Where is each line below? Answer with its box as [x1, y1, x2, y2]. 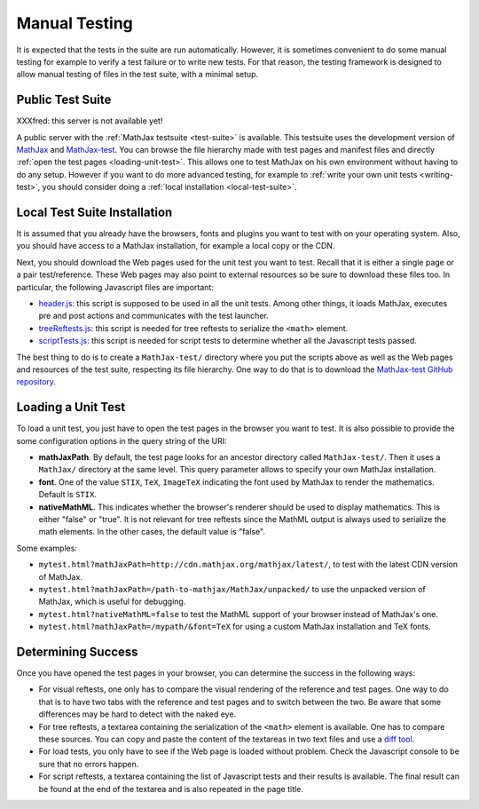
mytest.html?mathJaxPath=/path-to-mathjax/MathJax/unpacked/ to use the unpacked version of [38, 583, 426, 594]
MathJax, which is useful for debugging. [38, 596, 186, 607]
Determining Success [16, 644, 138, 659]
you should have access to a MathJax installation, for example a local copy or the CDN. [16, 241, 335, 251]
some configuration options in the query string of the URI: [16, 435, 228, 446]
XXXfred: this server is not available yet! [16, 115, 163, 126]
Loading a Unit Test [16, 400, 126, 415]
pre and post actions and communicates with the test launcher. [38, 311, 270, 321]
